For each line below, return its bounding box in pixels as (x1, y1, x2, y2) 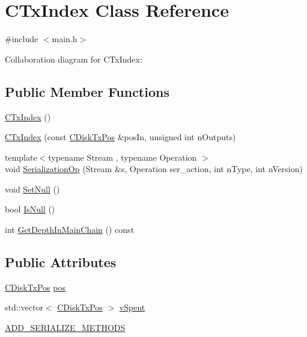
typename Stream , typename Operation (48, 150, 197, 163)
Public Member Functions (5, 82, 169, 100)
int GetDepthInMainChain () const (5, 223, 135, 236)
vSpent (119, 301, 145, 314)
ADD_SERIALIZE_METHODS (5, 321, 126, 334)
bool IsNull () (5, 203, 55, 215)
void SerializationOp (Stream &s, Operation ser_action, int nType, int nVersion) (5, 162, 303, 175)
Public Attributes (5, 253, 117, 271)
